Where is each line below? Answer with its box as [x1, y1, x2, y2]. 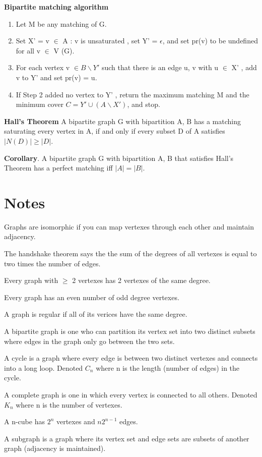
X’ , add [231, 62, 257, 73]
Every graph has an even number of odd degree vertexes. [4, 292, 179, 302]
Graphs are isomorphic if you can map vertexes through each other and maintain [4, 221, 254, 232]
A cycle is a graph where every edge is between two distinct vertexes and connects [4, 353, 258, 363]
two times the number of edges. [4, 258, 101, 268]
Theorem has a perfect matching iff [4, 162, 113, 173]
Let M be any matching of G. [16, 18, 107, 29]
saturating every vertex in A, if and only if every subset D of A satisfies [4, 126, 225, 136]
